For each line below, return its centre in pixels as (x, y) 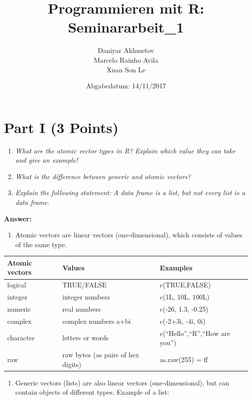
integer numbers (86, 297)
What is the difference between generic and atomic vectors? (103, 176)
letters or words (86, 338)
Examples (176, 267)
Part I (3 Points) (61, 127)
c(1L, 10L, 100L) (185, 297)
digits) (72, 364)
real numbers (81, 309)
